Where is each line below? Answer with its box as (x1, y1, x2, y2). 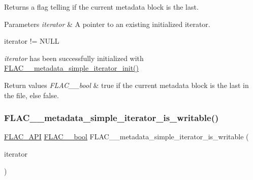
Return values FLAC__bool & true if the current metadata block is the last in (4, 79, 249, 90)
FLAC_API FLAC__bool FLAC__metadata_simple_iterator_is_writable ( (4, 131, 249, 142)
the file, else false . (4, 89, 59, 100)
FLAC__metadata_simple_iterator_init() (4, 63, 139, 73)
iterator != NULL (4, 36, 59, 46)
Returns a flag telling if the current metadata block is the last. (4, 2, 199, 12)
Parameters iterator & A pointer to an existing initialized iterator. (4, 18, 210, 29)
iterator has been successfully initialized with (4, 52, 144, 63)
